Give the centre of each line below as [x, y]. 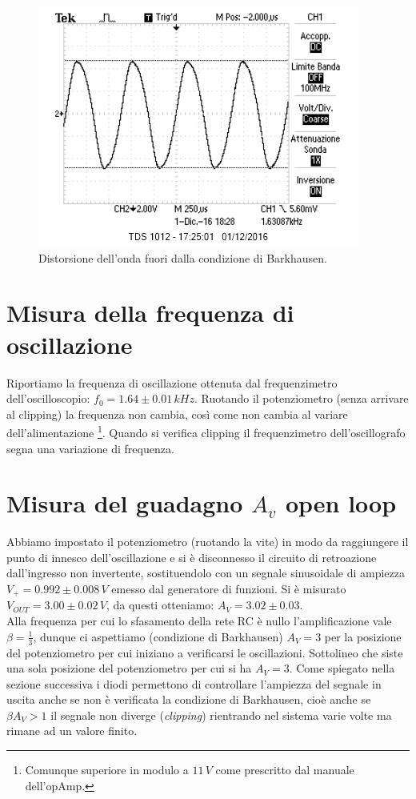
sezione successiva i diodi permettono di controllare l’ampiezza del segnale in [194, 683]
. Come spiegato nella [342, 668]
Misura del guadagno [125, 503]
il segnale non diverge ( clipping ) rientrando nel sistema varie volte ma [221, 715]
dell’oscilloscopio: [48, 398]
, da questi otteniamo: [160, 605]
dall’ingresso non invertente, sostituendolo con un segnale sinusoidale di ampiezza [206, 573]
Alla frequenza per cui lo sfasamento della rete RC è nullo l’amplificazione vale [199, 621]
